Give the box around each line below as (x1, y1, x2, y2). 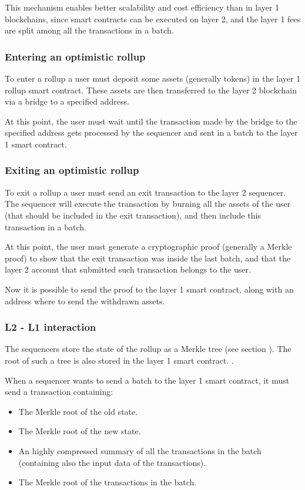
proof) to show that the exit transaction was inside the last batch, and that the (5, 251, 291, 264)
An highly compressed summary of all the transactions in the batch (18, 444, 262, 457)
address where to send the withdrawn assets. (5, 294, 165, 307)
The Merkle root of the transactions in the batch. (18, 476, 197, 488)
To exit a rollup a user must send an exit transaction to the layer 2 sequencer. (5, 186, 286, 198)
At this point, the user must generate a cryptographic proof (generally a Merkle (5, 240, 292, 253)
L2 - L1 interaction (5, 320, 96, 334)
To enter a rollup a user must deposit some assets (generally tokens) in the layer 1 (5, 72, 301, 84)
